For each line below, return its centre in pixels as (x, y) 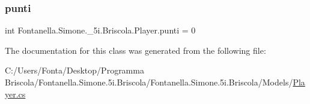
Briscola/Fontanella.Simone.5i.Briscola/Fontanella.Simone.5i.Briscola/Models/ (149, 82)
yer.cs (15, 94)
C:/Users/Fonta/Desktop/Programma (74, 70)
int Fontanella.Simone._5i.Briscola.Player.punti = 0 (100, 30)
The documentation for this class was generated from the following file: (135, 50)
